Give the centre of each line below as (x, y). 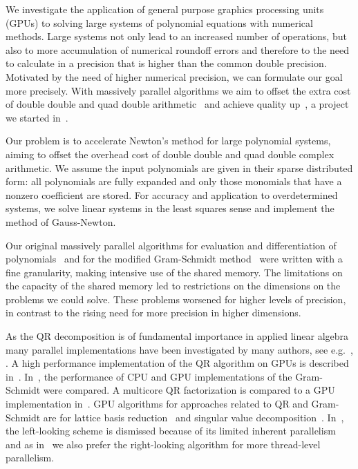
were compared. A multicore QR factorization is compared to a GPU (189, 390)
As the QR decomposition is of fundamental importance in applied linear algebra (177, 336)
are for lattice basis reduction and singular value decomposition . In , (194, 417)
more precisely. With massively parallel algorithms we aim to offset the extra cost (178, 90)
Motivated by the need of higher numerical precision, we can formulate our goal (174, 76)
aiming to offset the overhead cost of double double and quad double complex (170, 154)
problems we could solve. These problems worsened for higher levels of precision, (176, 299)
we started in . (37, 117)
